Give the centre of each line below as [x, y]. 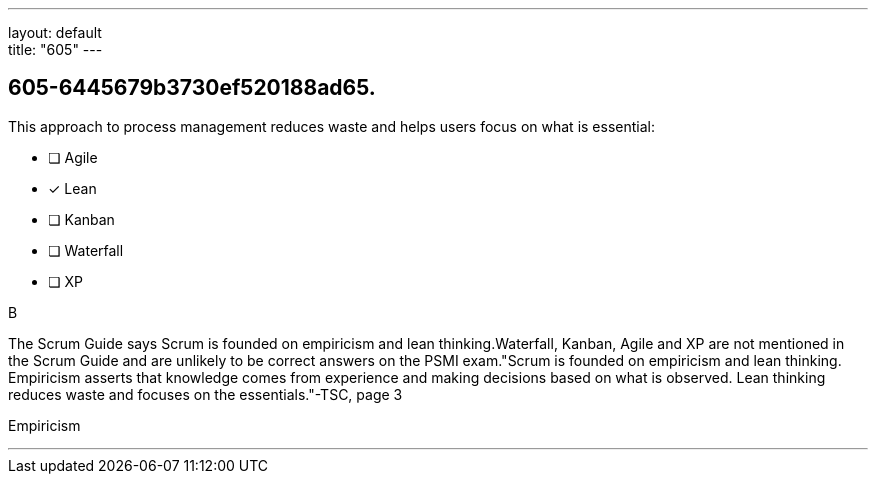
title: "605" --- [55, 49]
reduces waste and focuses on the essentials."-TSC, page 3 [205, 394]
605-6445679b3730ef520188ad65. [192, 88]
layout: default [55, 32]
